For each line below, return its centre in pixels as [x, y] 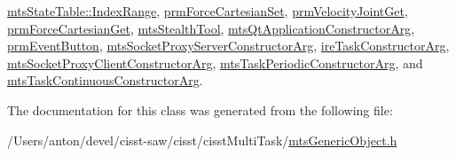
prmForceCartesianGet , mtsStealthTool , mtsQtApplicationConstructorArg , [211, 28]
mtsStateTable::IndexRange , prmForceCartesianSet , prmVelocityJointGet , [208, 11]
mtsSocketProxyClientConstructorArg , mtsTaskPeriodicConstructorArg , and [215, 62]
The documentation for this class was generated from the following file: [200, 109]
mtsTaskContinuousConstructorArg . [105, 80]
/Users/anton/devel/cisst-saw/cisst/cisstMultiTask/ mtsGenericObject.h [202, 140]
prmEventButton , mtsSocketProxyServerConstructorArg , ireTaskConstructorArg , [228, 46]
